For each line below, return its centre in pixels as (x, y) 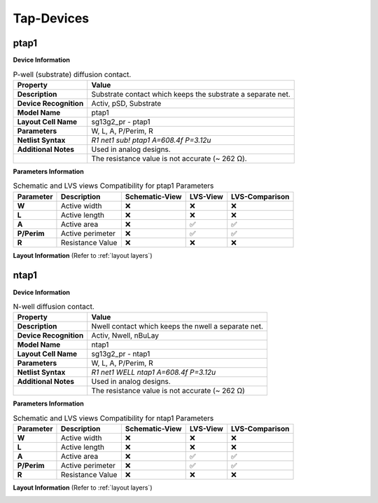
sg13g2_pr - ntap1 (121, 354)
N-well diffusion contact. (54, 307)
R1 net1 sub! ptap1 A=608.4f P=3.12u (151, 140)
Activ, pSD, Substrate (126, 103)
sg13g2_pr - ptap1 (121, 121)
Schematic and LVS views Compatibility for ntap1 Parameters (113, 418)
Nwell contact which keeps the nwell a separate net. (177, 326)
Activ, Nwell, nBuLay (125, 336)
